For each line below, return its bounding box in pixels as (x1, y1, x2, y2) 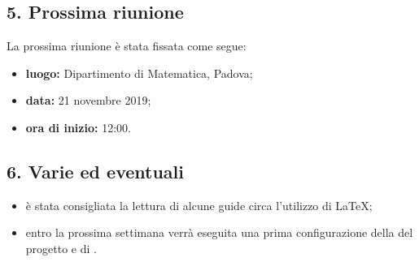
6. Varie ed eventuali (7, 158, 184, 183)
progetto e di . (25, 239, 97, 256)
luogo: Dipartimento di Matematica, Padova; (25, 64, 253, 81)
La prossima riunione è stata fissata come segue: (7, 37, 247, 54)
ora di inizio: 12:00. (25, 118, 131, 135)
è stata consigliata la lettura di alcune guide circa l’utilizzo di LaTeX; (25, 196, 373, 213)
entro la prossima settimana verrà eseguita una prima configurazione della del (25, 224, 413, 241)
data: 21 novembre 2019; (25, 92, 151, 109)
